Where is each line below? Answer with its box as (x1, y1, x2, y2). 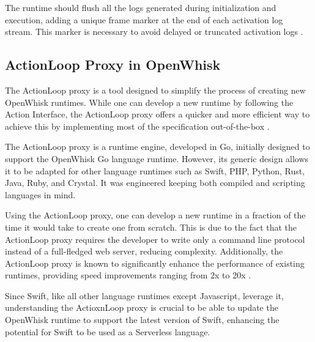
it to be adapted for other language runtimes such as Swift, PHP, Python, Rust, (5, 164, 305, 177)
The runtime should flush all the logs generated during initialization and (5, 1, 276, 13)
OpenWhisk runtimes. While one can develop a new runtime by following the (5, 95, 294, 108)
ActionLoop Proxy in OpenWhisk (5, 55, 221, 74)
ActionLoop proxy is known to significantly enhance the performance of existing (5, 256, 305, 269)
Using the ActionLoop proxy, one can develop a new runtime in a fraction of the (5, 209, 306, 221)
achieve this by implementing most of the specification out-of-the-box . (5, 119, 270, 132)
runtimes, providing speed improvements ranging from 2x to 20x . (5, 269, 251, 281)
